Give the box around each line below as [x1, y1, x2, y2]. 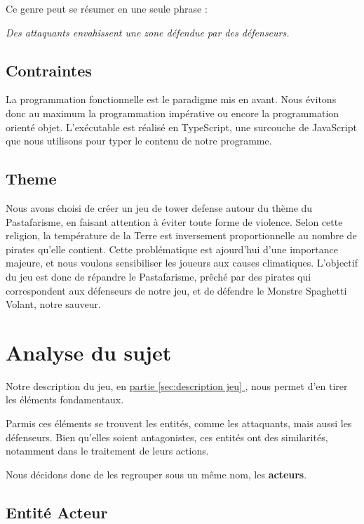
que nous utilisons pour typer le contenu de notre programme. [6, 133, 272, 148]
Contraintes [6, 59, 92, 81]
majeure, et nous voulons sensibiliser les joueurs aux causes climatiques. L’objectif [6, 255, 358, 270]
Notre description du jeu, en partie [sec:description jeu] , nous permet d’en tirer [6, 378, 348, 393]
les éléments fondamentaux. [6, 392, 124, 407]
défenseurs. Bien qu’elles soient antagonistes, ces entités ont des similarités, [6, 429, 328, 444]
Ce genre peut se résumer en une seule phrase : [6, 1, 208, 15]
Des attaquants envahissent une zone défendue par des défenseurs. [6, 25, 290, 39]
